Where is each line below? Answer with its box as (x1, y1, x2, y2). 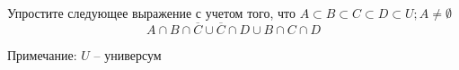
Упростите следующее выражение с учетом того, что (7, 4, 296, 22)
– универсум (93, 45, 162, 64)
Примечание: (7, 45, 77, 64)
